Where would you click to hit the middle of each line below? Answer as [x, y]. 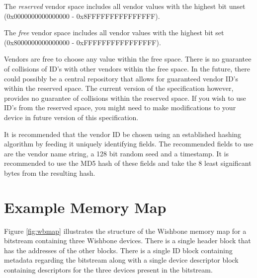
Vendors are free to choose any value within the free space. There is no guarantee [128, 59]
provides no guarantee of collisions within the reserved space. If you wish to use [125, 98]
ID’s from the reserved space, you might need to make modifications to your [120, 107]
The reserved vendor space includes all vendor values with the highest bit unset [125, 6]
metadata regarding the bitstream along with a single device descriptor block [121, 260]
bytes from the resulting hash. [50, 173]
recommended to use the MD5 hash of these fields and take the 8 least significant [128, 163]
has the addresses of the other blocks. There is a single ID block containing [118, 250]
